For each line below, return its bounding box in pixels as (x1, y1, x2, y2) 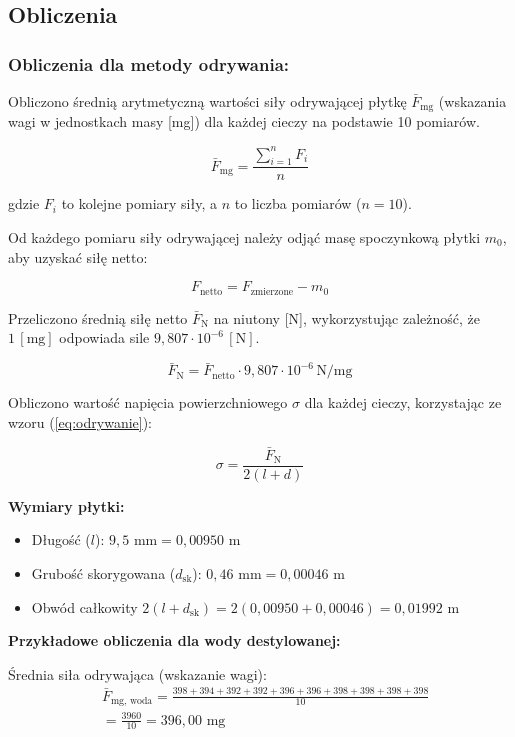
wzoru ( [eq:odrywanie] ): (8, 411, 153, 432)
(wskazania (438, 91, 507, 111)
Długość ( (31, 529, 91, 550)
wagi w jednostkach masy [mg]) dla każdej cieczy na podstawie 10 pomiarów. (8, 111, 480, 132)
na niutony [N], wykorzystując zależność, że (213, 307, 481, 328)
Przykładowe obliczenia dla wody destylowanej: (8, 630, 341, 651)
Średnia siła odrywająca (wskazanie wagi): (8, 663, 267, 684)
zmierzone (250, 286, 294, 297)
